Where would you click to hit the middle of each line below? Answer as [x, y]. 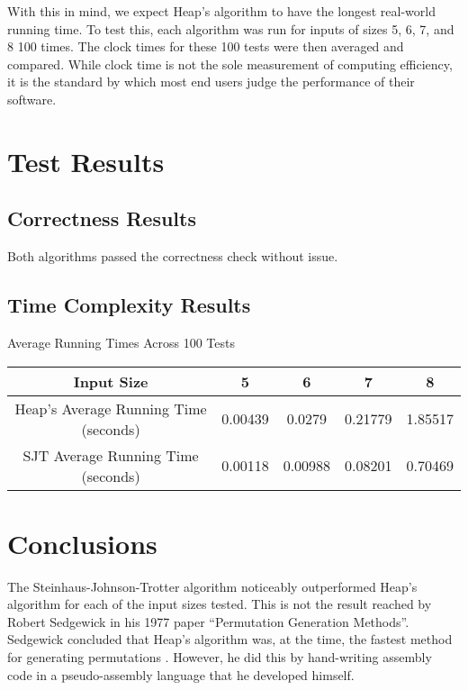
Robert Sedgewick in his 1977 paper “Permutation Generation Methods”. [208, 621]
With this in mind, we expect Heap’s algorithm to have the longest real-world [221, 11]
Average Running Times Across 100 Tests [121, 342]
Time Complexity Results [129, 305]
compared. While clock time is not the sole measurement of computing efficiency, [230, 64]
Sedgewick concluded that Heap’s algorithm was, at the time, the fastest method [230, 639]
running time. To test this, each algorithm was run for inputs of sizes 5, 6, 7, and [231, 28]
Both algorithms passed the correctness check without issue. [173, 256]
